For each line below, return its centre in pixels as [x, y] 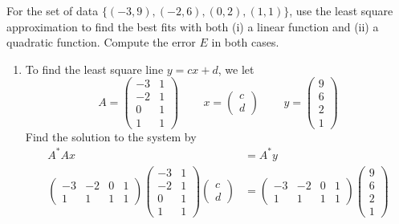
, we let [236, 69]
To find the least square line [94, 69]
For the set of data [53, 10]
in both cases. [245, 42]
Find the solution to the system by [111, 136]
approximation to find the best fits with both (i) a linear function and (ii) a [193, 26]
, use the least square [341, 10]
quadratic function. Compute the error [101, 42]
